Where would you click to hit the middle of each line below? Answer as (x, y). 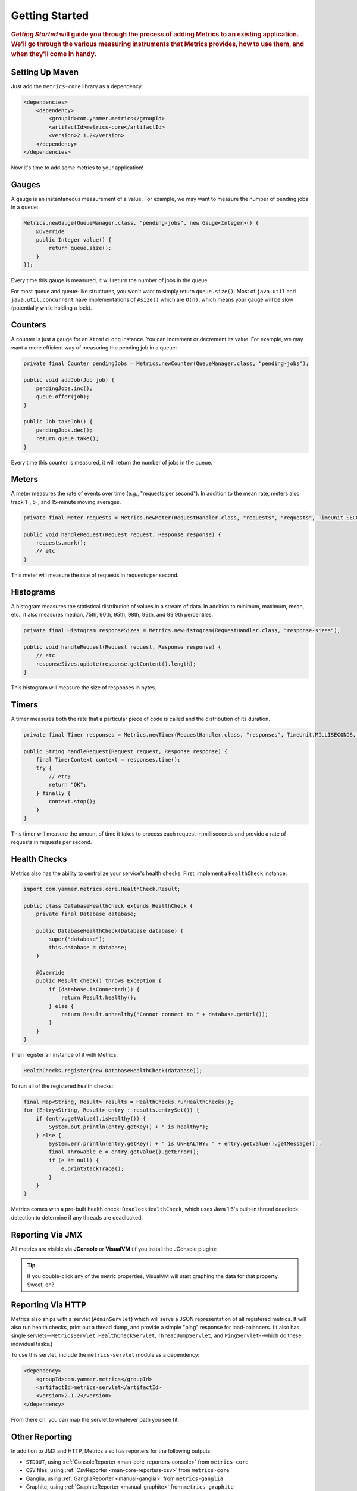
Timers (24, 705)
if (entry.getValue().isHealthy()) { (91, 1119)
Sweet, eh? (41, 1285)
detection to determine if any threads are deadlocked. (77, 1217)
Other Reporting (42, 1436)
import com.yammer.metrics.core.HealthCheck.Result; (102, 889)
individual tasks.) (32, 1344)
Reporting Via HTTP (48, 1305)
